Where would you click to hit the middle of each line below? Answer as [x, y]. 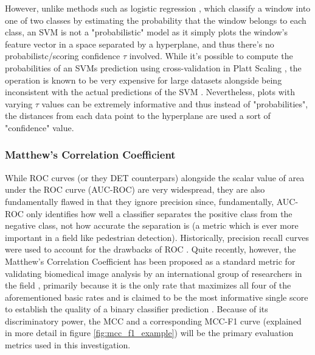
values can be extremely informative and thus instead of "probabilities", [175, 103]
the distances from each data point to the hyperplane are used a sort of [138, 116]
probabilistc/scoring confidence [63, 56]
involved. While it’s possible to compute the [211, 56]
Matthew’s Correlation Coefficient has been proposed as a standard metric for [150, 261]
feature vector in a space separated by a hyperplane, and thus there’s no [140, 44]
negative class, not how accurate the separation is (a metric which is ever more [152, 225]
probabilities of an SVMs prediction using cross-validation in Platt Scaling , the [153, 67]
